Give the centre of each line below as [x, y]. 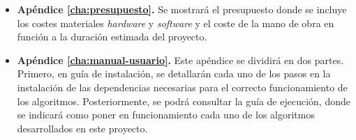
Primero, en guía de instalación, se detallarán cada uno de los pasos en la [174, 73]
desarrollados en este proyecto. [82, 128]
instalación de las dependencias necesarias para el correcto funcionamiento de [182, 87]
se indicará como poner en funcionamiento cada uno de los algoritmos [166, 115]
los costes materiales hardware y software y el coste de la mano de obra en [176, 23]
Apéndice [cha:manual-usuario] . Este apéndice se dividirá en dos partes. [180, 60]
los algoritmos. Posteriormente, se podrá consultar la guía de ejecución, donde [184, 101]
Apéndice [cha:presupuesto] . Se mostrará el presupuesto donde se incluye [182, 9]
